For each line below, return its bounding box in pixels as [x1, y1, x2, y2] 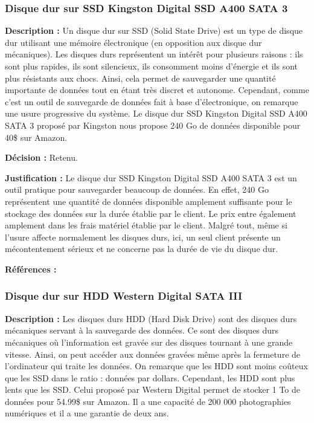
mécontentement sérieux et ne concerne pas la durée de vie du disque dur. [5, 242, 278, 255]
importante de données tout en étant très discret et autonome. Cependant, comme [5, 83, 309, 96]
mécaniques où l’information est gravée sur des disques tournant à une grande [5, 335, 293, 348]
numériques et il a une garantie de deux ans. [5, 407, 169, 419]
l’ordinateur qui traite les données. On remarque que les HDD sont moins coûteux [5, 360, 308, 372]
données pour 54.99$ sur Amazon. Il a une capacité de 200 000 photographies [5, 395, 291, 407]
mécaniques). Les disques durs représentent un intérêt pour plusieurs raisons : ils [5, 48, 303, 60]
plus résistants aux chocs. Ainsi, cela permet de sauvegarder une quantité [5, 71, 276, 84]
